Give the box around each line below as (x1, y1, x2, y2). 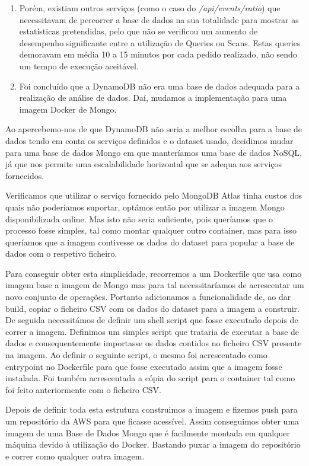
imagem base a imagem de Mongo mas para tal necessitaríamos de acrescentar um (5, 279, 304, 291)
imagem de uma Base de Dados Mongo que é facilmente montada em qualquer (5, 426, 291, 439)
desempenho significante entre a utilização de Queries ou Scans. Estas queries (19, 36, 301, 49)
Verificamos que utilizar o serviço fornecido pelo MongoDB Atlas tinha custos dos (5, 189, 302, 202)
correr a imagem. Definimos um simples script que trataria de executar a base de (5, 325, 300, 337)
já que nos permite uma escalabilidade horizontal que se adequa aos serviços (5, 158, 282, 170)
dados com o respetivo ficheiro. (5, 247, 117, 260)
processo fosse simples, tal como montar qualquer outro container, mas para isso (5, 224, 297, 237)
